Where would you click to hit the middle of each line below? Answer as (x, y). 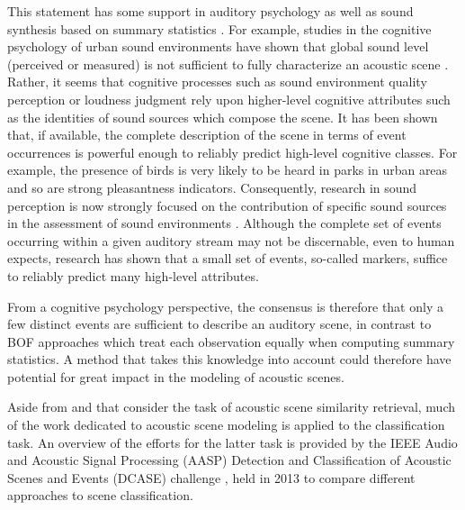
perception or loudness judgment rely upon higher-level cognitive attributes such (229, 99)
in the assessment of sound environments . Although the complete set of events (224, 223)
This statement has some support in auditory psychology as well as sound (210, 11)
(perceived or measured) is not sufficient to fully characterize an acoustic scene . (228, 64)
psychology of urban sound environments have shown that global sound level (218, 46)
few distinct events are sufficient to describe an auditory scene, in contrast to (219, 324)
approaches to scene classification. (100, 495)
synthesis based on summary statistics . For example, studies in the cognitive (219, 28)
